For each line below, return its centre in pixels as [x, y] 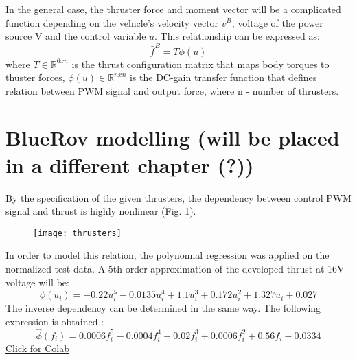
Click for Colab [37, 348]
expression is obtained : [55, 322]
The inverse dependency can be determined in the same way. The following [163, 308]
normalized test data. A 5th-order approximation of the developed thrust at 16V [175, 269]
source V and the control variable [76, 36]
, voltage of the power [277, 22]
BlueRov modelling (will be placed [173, 138]
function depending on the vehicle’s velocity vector [112, 22]
